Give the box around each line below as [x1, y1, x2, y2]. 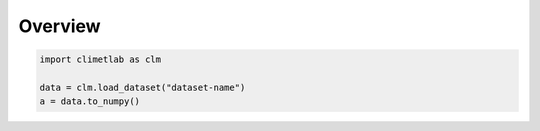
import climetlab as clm [39, 54, 162, 65]
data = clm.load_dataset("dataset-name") [39, 81, 246, 93]
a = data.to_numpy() [39, 96, 140, 107]
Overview [18, 15, 101, 37]
